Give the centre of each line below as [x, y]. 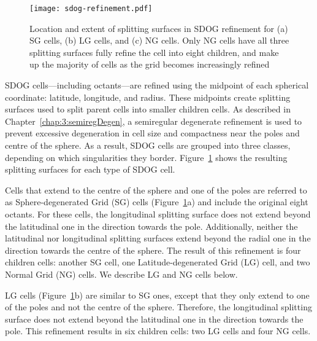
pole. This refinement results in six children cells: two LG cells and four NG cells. [158, 331]
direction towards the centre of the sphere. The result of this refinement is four [153, 250]
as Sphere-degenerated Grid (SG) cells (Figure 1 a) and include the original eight [157, 202]
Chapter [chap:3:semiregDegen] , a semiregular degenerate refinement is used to [154, 121]
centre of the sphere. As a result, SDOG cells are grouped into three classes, [148, 145]
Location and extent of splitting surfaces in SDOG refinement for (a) [159, 28]
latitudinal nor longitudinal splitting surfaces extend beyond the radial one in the [158, 238]
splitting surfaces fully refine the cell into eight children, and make [154, 52]
